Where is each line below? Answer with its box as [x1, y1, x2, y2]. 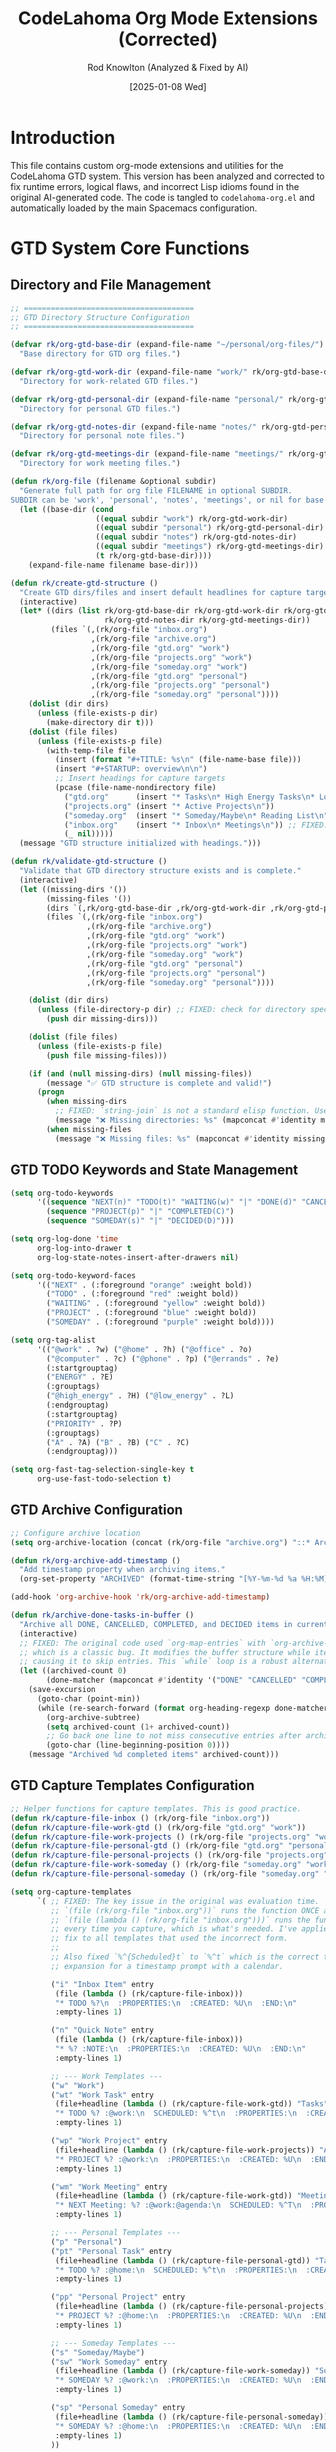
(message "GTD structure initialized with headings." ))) [19, 838, 262, 849]
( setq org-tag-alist [10, 1335, 97, 1345]
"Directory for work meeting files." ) [19, 458, 182, 469]
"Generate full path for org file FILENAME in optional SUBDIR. [19, 485, 293, 496]
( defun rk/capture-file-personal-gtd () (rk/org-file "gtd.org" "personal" [10, 1841, 333, 1851]
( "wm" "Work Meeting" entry [50, 2182, 168, 2192]
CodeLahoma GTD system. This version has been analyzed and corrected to [10, 170, 325, 182]
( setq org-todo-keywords [10, 1188, 114, 1198]
